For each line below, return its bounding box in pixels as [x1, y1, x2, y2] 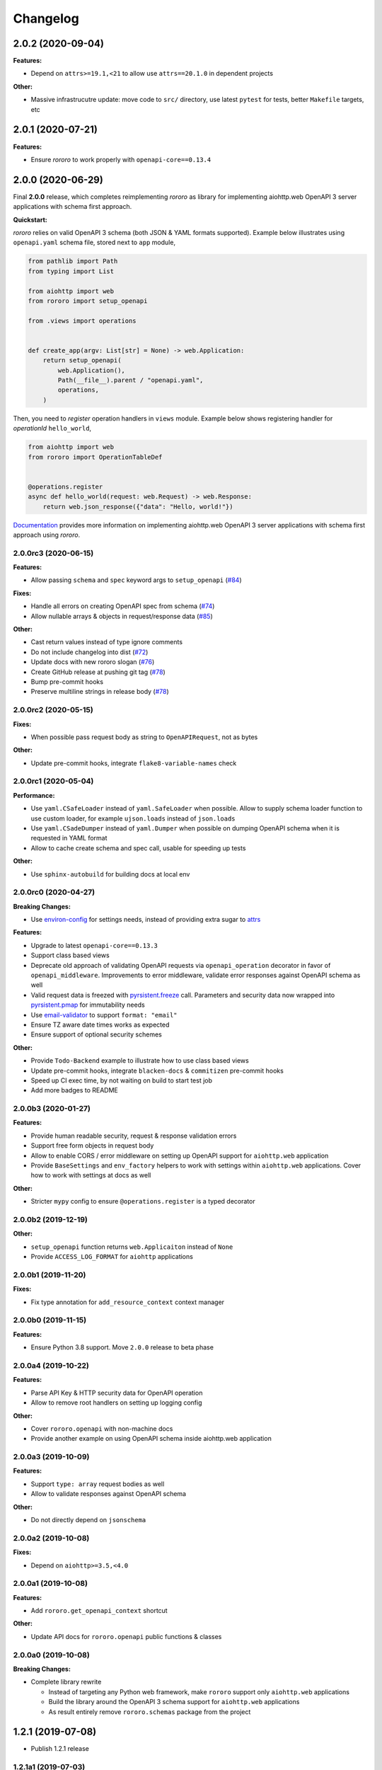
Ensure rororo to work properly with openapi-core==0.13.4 [30, 155, 212, 164]
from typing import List [28, 267, 115, 275]
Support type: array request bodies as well [30, 1480, 165, 1488]
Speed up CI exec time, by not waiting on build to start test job [30, 1076, 212, 1085]
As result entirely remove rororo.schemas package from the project [48, 1707, 251, 1716]
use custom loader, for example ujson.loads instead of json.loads [30, 814, 236, 823]
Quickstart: [13, 215, 47, 224]
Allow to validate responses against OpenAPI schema [30, 1490, 187, 1498]
